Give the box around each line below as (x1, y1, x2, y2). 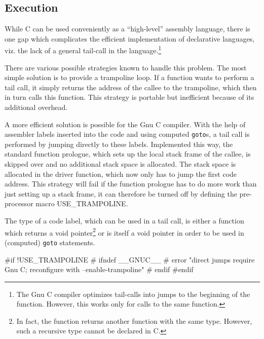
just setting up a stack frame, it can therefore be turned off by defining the (5, 188, 237, 199)
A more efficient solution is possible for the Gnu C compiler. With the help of (5, 119, 246, 129)
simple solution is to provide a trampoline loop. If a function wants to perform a (5, 72, 254, 83)
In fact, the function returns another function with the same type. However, (16, 315, 252, 326)
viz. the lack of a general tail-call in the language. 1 (5, 44, 162, 56)
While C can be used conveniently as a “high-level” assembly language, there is (5, 23, 250, 34)
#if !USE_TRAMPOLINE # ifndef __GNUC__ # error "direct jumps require (5, 254, 255, 265)
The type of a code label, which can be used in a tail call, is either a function (5, 215, 244, 226)
